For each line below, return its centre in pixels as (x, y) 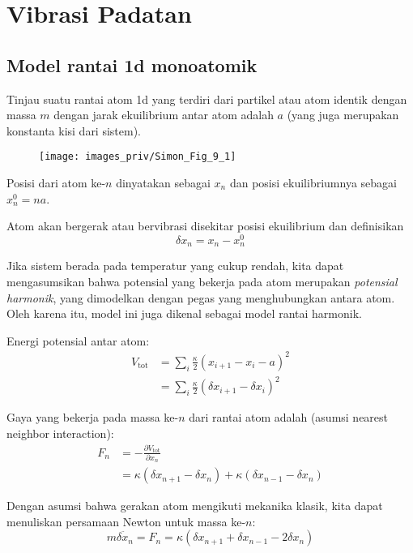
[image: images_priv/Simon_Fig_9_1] (138, 157)
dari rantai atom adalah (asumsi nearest (289, 417)
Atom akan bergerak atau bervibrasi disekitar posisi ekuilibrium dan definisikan (205, 226)
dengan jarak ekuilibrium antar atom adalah (164, 115)
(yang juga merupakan (343, 115)
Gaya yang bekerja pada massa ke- (93, 417)
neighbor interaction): (60, 433)
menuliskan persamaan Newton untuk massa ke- (126, 521)
